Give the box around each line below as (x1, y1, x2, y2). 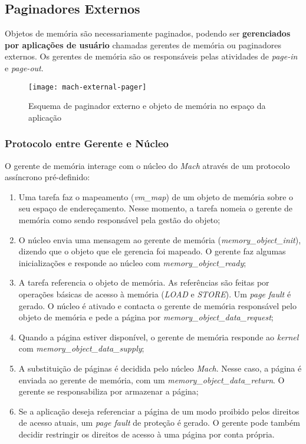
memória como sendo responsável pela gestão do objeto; (18, 214, 221, 226)
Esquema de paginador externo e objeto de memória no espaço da (28, 100, 266, 112)
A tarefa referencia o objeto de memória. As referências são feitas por (18, 276, 269, 289)
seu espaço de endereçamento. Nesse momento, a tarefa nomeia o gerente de (18, 202, 293, 214)
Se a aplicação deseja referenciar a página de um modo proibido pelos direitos (18, 405, 300, 417)
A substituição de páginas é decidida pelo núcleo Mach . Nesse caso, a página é (18, 362, 302, 374)
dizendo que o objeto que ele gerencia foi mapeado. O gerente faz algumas (18, 245, 286, 257)
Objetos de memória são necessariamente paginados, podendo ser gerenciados (5, 27, 291, 39)
